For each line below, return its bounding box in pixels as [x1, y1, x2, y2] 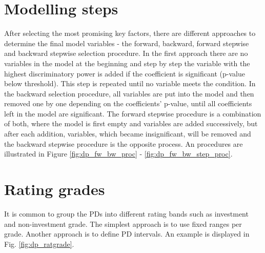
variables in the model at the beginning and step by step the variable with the [4, 57, 250, 68]
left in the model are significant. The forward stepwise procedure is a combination [4, 108, 261, 119]
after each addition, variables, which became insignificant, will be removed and [4, 128, 251, 139]
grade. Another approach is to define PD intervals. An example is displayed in [4, 228, 250, 239]
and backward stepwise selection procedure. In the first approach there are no [4, 48, 248, 59]
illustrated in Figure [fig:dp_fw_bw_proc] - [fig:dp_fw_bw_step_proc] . [4, 148, 233, 159]
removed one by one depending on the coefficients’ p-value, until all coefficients [4, 98, 252, 109]
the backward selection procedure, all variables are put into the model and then [4, 88, 254, 99]
